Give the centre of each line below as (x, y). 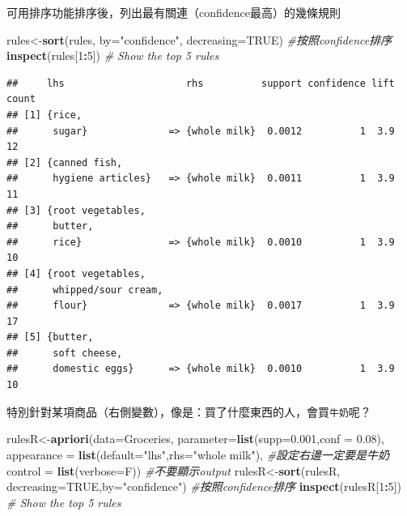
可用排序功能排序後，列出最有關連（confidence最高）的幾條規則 (174, 12)
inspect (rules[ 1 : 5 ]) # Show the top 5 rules (113, 55)
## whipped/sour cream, (85, 290)
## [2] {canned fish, (65, 162)
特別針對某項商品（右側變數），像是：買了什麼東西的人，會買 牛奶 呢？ (189, 411)
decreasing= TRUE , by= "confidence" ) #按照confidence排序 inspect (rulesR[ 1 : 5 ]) (204, 486)
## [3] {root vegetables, (76, 210)
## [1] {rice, (45, 115)
